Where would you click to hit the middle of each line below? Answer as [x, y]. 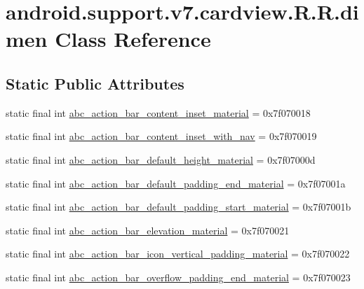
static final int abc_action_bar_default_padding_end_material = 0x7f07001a [176, 183]
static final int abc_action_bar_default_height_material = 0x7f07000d [161, 159]
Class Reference [133, 39]
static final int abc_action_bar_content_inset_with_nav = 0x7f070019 [161, 136]
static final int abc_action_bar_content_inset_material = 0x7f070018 [158, 112]
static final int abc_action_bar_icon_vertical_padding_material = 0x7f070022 [178, 254]
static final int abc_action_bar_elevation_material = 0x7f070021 [148, 230]
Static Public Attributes [95, 83]
